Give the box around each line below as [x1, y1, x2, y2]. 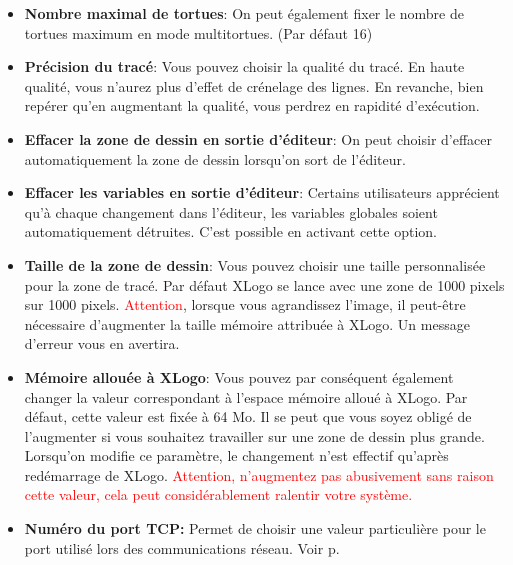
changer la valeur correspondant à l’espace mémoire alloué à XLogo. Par [24, 386, 468, 407]
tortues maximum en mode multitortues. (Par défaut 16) [24, 22, 373, 43]
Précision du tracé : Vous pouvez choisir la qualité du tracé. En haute [24, 56, 465, 77]
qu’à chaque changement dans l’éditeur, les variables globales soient [24, 201, 438, 222]
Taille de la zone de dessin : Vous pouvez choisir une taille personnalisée [24, 254, 486, 275]
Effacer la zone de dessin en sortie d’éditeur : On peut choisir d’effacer [24, 128, 493, 149]
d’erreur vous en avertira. [24, 333, 180, 354]
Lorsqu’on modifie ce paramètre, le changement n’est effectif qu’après [24, 445, 449, 466]
